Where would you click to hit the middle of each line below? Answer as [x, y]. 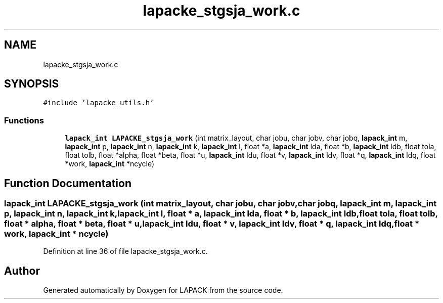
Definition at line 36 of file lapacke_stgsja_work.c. [125, 251]
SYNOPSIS [32, 84]
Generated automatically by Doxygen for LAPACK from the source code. [163, 290]
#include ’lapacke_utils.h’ [99, 103]
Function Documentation [68, 183]
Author [22, 271]
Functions [24, 120]
